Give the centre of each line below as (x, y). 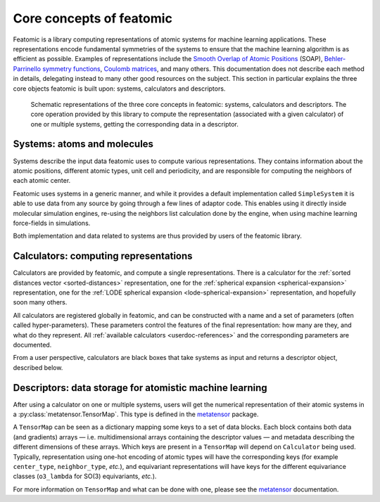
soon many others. (40, 302)
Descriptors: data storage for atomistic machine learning (140, 388)
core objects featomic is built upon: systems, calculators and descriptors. (119, 89)
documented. (32, 345)
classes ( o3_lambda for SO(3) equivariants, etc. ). (85, 476)
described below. (38, 367)
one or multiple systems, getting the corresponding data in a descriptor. (134, 124)
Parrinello (27, 69)
